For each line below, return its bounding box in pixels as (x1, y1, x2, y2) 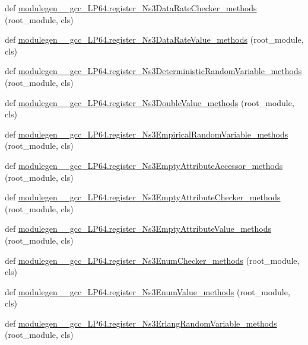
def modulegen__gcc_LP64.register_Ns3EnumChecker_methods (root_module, (5, 254, 300, 266)
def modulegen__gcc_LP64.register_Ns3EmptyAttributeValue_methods (5, 222, 271, 235)
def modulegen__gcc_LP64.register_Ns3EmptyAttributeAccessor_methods (5, 159, 283, 171)
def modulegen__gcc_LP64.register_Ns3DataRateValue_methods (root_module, (5, 33, 304, 46)
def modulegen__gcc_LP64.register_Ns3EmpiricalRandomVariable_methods (5, 127, 288, 140)
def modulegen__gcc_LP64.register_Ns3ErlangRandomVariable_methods (5, 317, 277, 329)
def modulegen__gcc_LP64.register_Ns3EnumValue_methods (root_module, (5, 285, 290, 298)
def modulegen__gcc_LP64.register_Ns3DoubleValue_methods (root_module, (5, 96, 294, 108)
